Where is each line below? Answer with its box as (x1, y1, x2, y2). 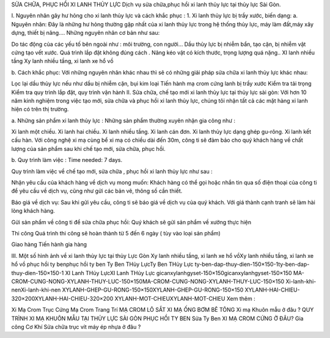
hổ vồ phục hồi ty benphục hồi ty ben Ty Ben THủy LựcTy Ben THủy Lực (11, 260, 194, 268)
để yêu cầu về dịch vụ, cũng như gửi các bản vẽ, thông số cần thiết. (11, 187, 183, 195)
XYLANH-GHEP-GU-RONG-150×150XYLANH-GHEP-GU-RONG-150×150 (62, 286, 244, 293)
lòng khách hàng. (11, 207, 55, 215)
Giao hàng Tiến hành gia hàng (11, 241, 87, 248)
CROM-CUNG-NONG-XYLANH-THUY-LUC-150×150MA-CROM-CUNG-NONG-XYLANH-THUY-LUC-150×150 (11, 277, 285, 285)
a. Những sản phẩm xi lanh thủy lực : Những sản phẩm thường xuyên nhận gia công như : (11, 117, 235, 124)
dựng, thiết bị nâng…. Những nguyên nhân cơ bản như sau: (11, 29, 160, 37)
